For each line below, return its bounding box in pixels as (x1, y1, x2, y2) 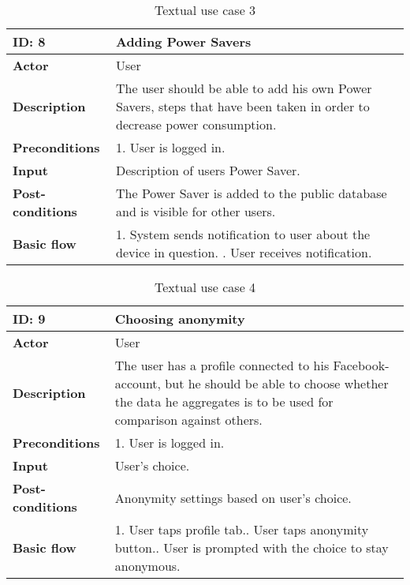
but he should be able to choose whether (165, 374, 389, 392)
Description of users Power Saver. (116, 161, 300, 179)
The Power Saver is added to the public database (116, 184, 387, 202)
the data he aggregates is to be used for (114, 392, 334, 411)
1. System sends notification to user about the (116, 225, 371, 243)
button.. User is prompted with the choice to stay (114, 538, 389, 557)
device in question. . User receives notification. (116, 243, 372, 261)
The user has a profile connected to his (114, 356, 330, 374)
